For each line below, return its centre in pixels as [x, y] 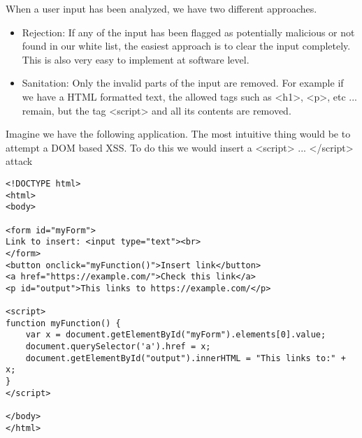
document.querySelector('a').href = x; [118, 347]
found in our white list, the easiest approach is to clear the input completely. [186, 46]
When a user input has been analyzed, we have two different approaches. [161, 8]
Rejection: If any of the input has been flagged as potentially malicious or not [188, 32]
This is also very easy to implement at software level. [136, 59]
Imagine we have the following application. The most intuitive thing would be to [178, 134]
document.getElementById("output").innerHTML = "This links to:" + [186, 358]
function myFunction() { [63, 323]
